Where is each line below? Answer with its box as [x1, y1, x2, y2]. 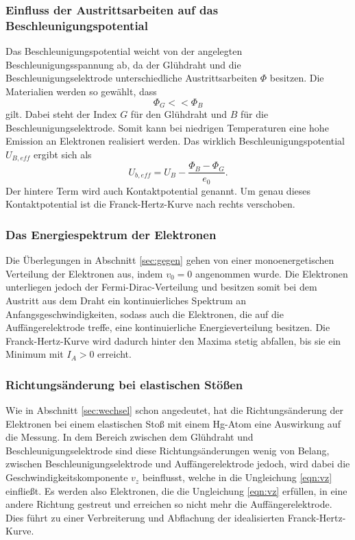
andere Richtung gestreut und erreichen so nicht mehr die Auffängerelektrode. [5, 497, 332, 511]
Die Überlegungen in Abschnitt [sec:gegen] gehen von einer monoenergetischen [5, 253, 334, 267]
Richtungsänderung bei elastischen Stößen [5, 376, 243, 393]
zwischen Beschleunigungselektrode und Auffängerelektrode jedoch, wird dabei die [5, 456, 350, 471]
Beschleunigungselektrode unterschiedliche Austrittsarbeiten [5, 71, 258, 85]
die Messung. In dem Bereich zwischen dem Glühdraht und [5, 430, 254, 444]
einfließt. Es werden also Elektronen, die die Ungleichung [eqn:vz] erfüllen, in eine [5, 483, 347, 498]
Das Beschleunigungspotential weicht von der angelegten [5, 44, 243, 58]
